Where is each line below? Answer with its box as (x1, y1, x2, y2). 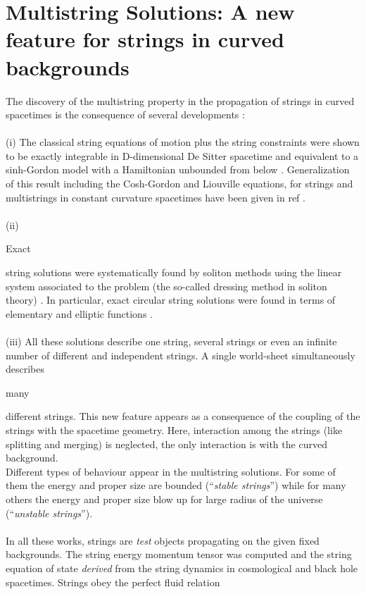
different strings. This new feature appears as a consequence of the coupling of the (6, 409, 360, 423)
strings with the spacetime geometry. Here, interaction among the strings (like (6, 422, 343, 437)
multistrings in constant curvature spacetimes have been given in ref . (6, 190, 305, 204)
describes (6, 361, 45, 376)
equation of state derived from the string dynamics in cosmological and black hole (6, 560, 358, 575)
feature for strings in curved (6, 25, 284, 54)
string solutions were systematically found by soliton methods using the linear (6, 265, 342, 280)
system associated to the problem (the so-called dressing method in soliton (6, 278, 327, 293)
